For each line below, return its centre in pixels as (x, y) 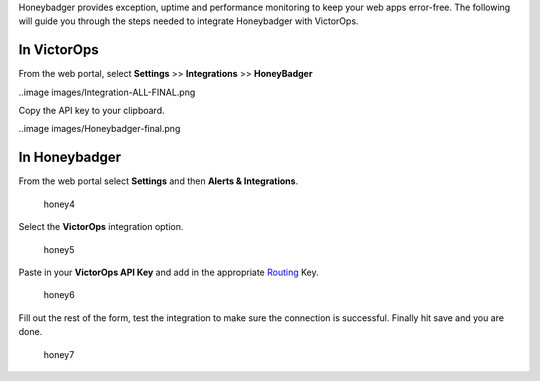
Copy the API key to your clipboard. (91, 111)
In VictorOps (58, 50)
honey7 (59, 354)
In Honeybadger (70, 157)
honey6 (59, 295)
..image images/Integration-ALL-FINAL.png (107, 92)
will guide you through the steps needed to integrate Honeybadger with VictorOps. (188, 21)
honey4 (59, 204)
